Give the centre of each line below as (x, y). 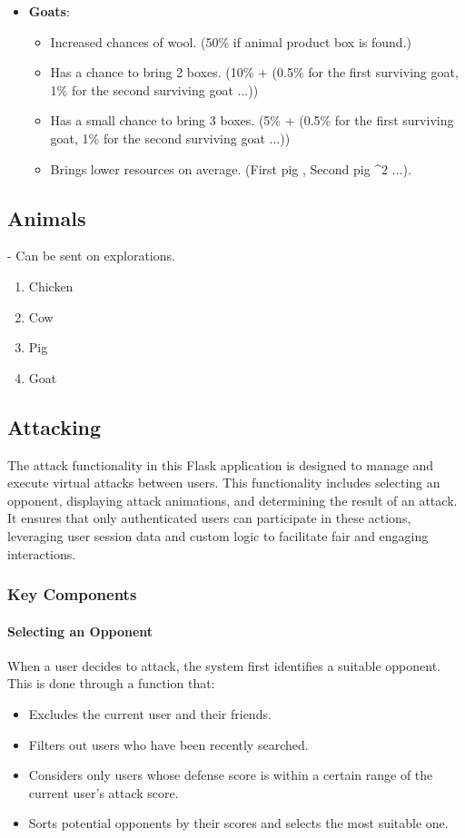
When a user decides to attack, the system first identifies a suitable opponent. (224, 665)
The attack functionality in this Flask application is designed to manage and (221, 464)
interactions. (42, 553)
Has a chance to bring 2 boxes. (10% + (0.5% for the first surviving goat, (254, 72)
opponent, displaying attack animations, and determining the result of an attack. (232, 500)
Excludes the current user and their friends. (150, 713)
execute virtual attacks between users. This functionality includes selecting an (224, 483)
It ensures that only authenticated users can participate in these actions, (209, 518)
